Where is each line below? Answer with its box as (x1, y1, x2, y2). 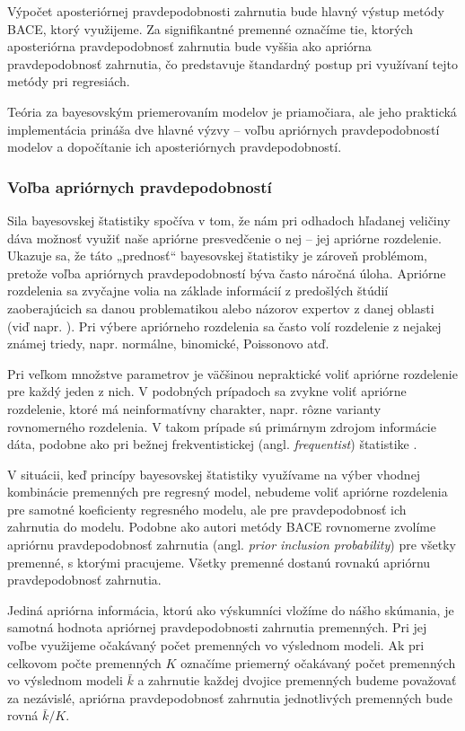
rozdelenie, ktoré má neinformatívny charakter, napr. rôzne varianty (7, 399, 382, 418)
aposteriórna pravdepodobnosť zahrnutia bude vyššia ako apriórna (7, 37, 372, 56)
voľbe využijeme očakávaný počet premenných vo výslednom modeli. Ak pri (7, 636, 425, 655)
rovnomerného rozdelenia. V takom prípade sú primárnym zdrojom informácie (7, 417, 436, 436)
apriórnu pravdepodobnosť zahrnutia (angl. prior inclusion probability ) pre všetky (7, 535, 456, 554)
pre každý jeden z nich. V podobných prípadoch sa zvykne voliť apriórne (7, 382, 407, 401)
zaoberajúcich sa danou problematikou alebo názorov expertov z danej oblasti (7, 298, 434, 317)
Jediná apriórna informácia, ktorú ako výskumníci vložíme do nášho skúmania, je (7, 600, 454, 619)
